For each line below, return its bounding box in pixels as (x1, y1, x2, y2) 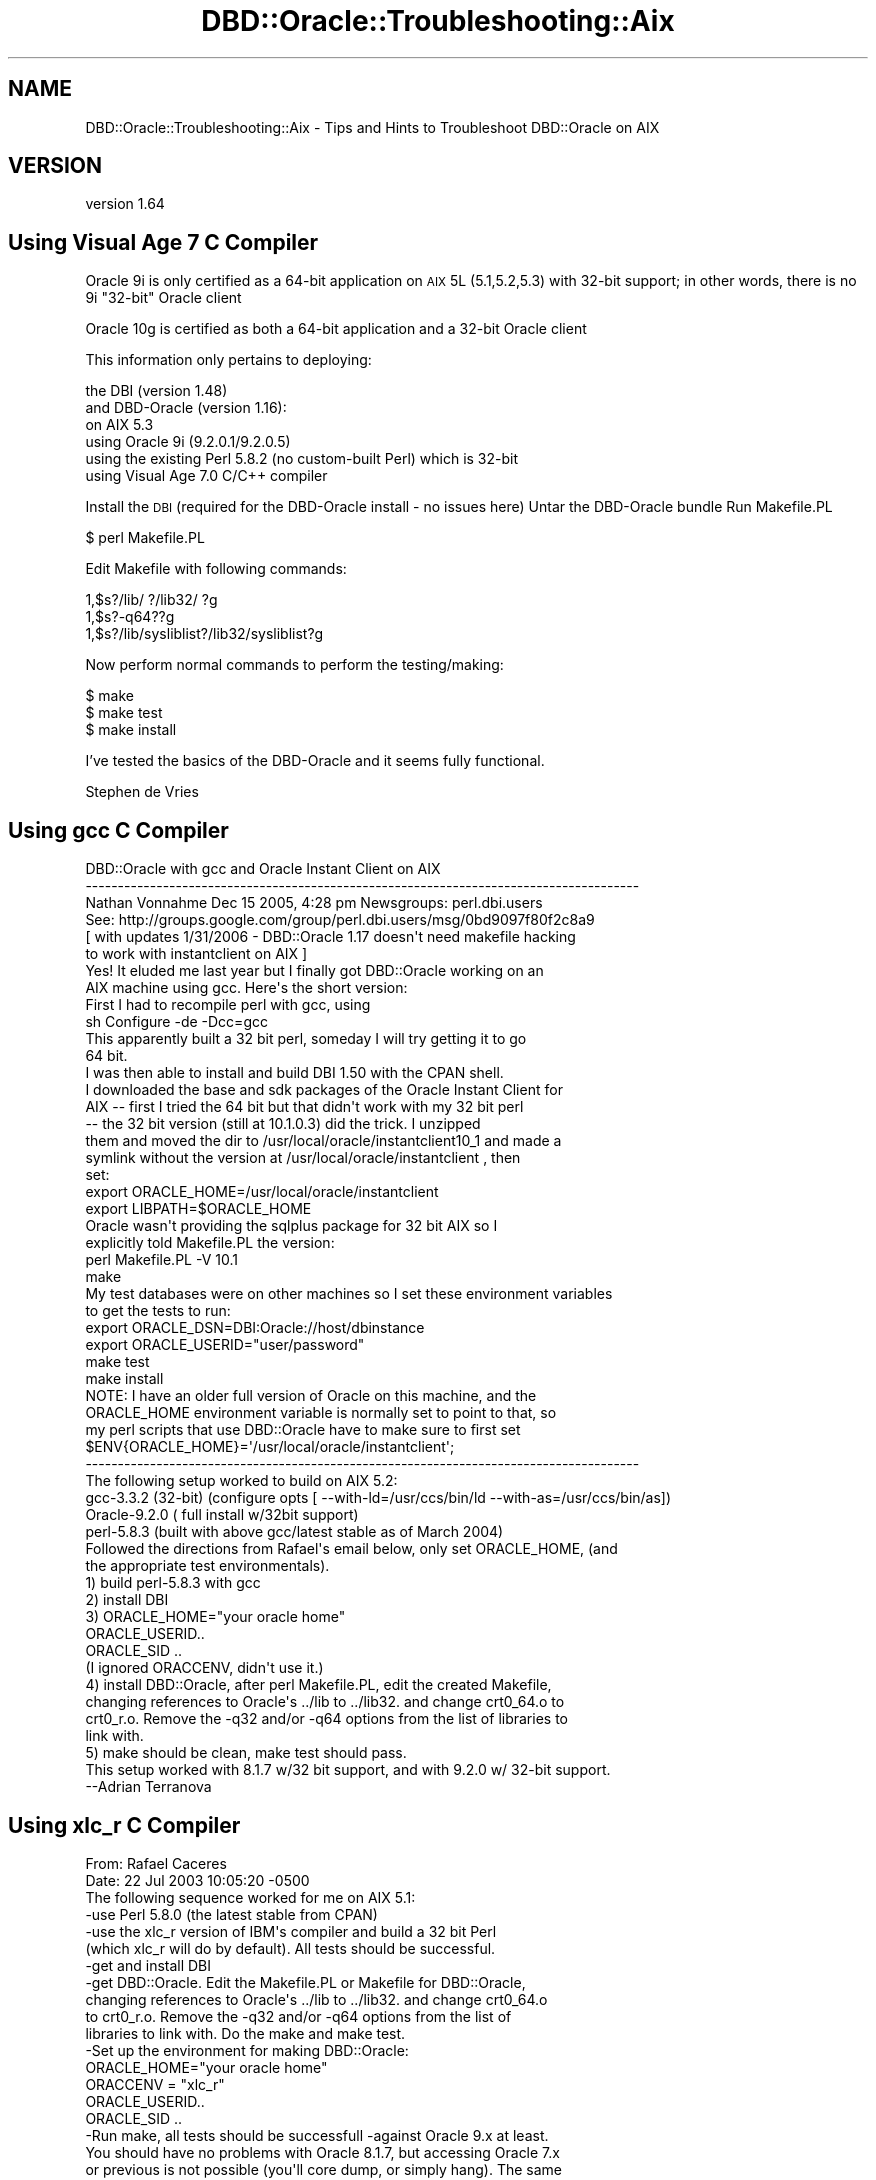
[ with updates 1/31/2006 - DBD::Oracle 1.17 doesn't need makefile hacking (85, 928, 576, 946)
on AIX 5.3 (85, 416, 154, 434)
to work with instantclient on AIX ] (85, 945, 308, 963)
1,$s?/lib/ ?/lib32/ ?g (85, 591, 218, 609)
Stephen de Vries (85, 783, 199, 801)
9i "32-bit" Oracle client (85, 289, 242, 307)
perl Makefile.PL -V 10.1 (85, 1251, 238, 1269)
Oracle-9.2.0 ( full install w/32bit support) (85, 1506, 359, 1524)
